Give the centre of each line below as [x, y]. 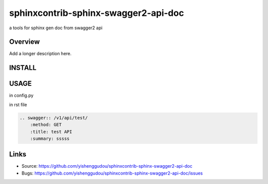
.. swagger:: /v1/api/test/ [54, 118]
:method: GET [46, 125]
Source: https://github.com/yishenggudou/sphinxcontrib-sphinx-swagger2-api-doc [107, 166]
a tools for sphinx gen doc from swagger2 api [56, 28]
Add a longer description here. [40, 54]
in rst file [18, 105]
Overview [25, 42]
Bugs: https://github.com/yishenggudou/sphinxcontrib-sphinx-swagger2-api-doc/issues [112, 173]
